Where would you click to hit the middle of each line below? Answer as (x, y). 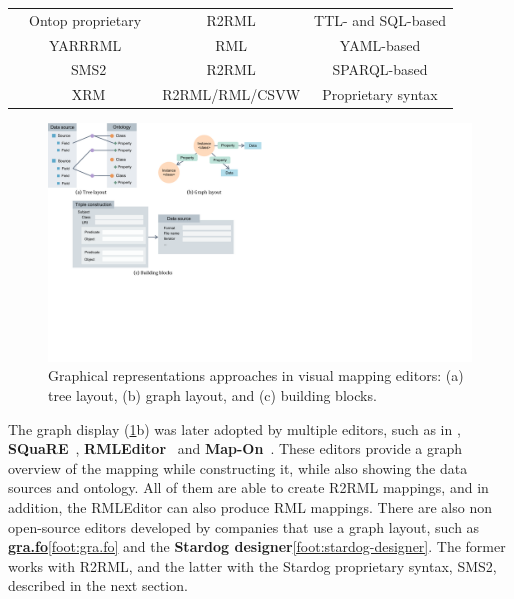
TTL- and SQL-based (380, 19)
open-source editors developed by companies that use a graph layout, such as (244, 526)
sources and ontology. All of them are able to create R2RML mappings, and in (248, 487)
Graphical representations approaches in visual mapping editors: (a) (256, 375)
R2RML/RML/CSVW (231, 94)
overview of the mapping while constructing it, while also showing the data (238, 467)
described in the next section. (98, 585)
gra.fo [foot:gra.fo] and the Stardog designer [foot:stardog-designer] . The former (257, 546)
